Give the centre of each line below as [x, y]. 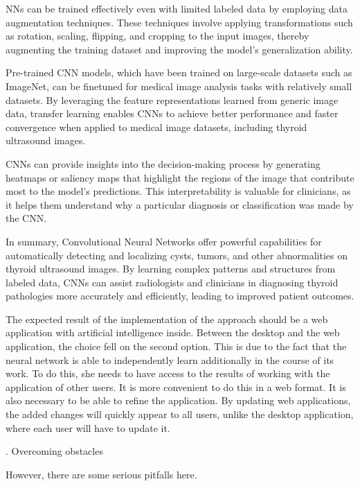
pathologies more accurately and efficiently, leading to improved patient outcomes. [180, 296]
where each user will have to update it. [88, 427]
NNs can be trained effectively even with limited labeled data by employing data [177, 8]
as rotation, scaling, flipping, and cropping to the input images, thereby [157, 36]
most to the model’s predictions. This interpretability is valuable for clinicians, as [178, 191]
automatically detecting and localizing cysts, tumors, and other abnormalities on [177, 255]
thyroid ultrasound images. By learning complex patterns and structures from [171, 269]
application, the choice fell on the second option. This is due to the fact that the [176, 346]
